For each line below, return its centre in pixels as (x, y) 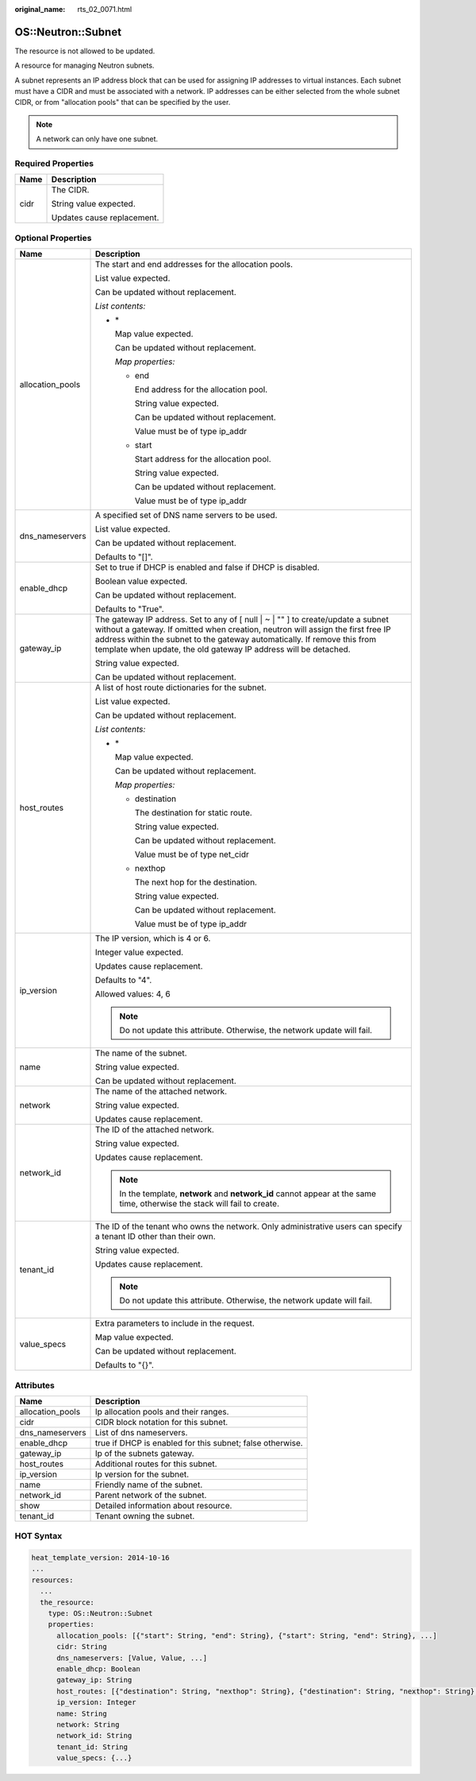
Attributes (35, 1385)
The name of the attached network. (161, 1091)
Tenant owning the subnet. (145, 1516)
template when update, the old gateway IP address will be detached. (223, 649)
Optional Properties (53, 238)
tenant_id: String (92, 1747)
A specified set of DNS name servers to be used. (186, 515)
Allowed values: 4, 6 (133, 994)
